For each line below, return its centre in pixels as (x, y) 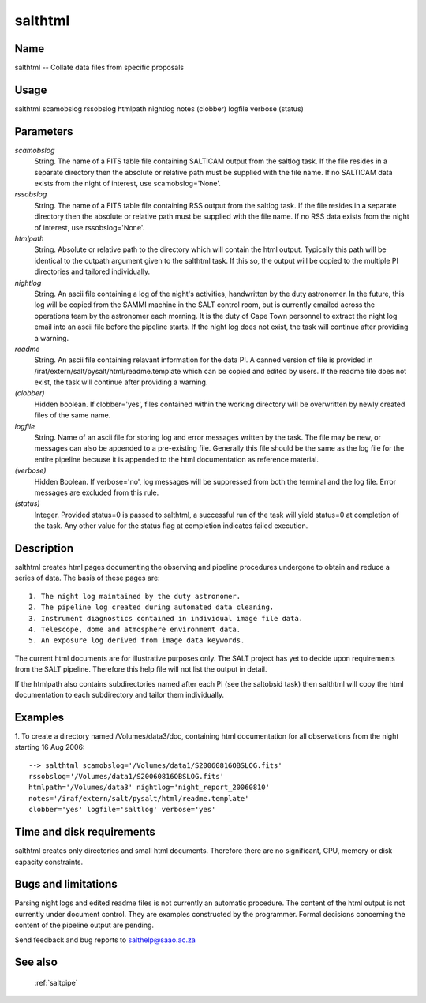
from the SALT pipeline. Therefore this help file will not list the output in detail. (141, 669)
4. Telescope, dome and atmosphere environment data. (135, 630)
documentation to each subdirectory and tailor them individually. (120, 694)
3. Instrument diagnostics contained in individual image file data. (166, 618)
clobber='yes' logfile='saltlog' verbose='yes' (122, 810)
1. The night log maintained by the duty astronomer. (135, 596)
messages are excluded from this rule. (97, 492)
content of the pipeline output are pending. (84, 925)
